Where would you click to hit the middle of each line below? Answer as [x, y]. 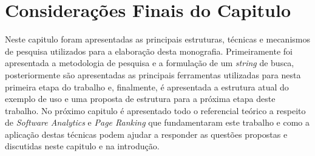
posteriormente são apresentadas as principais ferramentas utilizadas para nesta [153, 74]
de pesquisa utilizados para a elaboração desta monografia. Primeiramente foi [149, 51]
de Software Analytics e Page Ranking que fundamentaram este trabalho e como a [157, 122]
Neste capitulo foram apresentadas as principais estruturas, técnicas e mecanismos [157, 39]
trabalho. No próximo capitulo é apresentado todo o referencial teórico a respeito [155, 110]
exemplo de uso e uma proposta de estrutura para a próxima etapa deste [140, 99]
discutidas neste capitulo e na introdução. [82, 146]
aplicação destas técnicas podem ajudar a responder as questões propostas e [146, 134]
